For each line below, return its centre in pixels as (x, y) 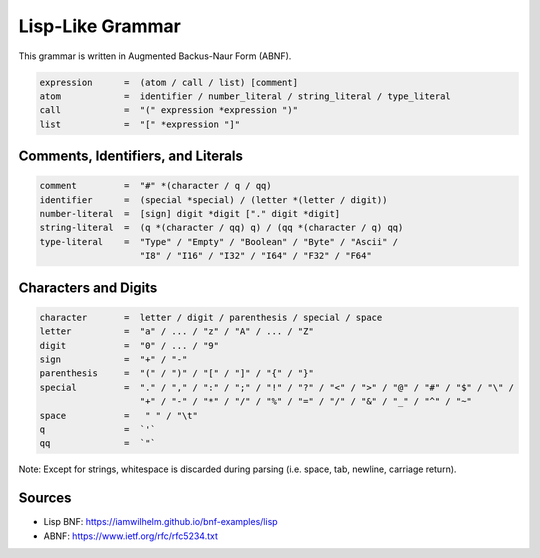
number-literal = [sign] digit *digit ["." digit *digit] (190, 214)
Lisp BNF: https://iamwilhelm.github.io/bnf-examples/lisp (161, 522)
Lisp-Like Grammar (100, 26)
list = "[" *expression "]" (139, 124)
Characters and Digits (88, 287)
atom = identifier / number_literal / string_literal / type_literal (245, 96)
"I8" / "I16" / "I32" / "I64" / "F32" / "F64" (255, 256)
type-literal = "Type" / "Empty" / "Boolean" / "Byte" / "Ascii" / (219, 241)
